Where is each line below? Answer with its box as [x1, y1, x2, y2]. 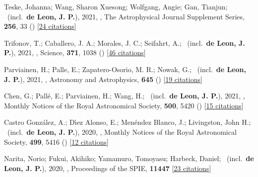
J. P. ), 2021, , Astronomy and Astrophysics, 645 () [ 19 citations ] [4, 74, 202, 84]
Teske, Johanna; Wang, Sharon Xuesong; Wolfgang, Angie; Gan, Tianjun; [4, 1, 228, 11]
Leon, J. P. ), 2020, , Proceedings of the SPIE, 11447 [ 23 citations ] [4, 163, 211, 173]
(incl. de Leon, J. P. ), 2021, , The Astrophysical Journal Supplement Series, [7, 11, 245, 21]
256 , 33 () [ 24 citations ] [4, 21, 76, 31]
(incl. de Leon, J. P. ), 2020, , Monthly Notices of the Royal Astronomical [7, 126, 237, 137]
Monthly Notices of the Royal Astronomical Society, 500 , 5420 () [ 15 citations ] [4, 100, 244, 110]
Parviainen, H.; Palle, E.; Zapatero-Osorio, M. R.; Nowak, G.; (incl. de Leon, [4, 64, 246, 74]
